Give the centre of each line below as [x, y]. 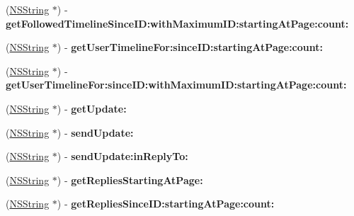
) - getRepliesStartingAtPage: [130, 180]
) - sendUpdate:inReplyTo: [122, 156]
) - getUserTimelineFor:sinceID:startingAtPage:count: [190, 47]
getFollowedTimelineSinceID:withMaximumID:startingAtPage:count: [177, 23]
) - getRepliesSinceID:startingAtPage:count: [166, 204]
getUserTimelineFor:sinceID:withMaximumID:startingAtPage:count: [176, 85]
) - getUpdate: [92, 108]
